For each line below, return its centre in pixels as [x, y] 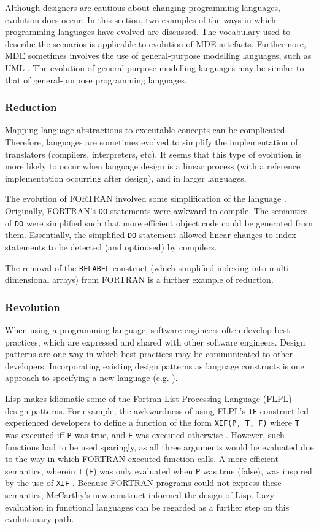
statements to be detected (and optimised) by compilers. [111, 246]
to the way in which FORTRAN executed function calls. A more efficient [142, 459]
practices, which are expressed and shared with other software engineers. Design [155, 342]
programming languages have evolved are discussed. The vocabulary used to [148, 32]
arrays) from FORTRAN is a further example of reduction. [163, 280]
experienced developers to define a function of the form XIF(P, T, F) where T [152, 423]
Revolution [33, 307]
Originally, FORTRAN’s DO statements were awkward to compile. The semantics [156, 210]
